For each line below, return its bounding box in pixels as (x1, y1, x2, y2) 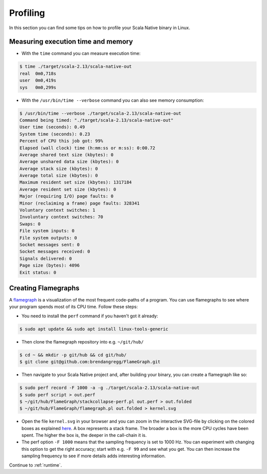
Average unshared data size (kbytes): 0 (19, 159, 119, 165)
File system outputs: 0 (19, 235, 78, 241)
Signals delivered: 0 (19, 256, 72, 261)
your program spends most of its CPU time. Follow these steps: (9, 304, 138, 310)
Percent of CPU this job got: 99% (19, 138, 103, 144)
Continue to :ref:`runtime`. (9, 462, 62, 468)
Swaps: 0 (19, 221, 41, 227)
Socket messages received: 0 (19, 249, 90, 255)
